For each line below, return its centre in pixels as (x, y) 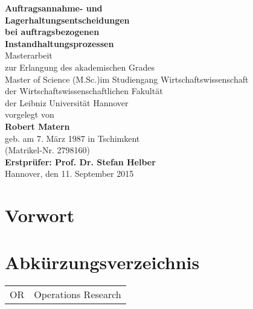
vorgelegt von (30, 114)
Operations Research (78, 295)
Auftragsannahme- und (54, 8)
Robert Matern (37, 126)
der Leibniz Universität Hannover (67, 102)
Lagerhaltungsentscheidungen (67, 20)
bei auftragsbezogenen (52, 32)
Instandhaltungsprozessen (59, 43)
